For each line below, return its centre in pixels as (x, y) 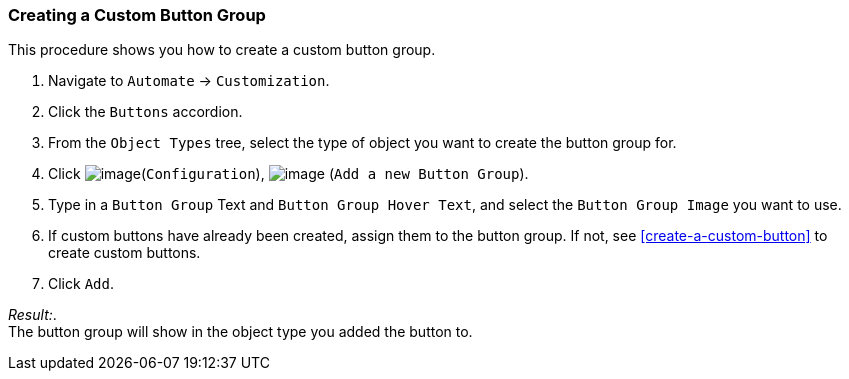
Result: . (32, 315)
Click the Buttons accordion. (145, 112)
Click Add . (81, 284)
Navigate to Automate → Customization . (189, 81)
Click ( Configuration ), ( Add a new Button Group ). (288, 174)
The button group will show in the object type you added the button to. (240, 332)
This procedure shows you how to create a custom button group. (222, 50)
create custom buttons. (124, 253)
